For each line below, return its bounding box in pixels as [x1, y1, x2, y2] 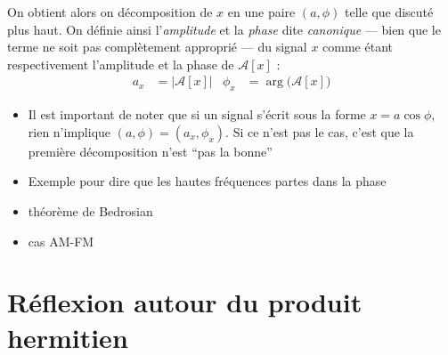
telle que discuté [345, 3, 434, 20]
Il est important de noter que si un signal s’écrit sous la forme [28, 105, 366, 124]
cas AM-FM [28, 231, 94, 250]
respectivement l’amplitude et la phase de [7, 54, 234, 73]
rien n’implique [28, 122, 111, 141]
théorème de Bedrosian [28, 201, 153, 220]
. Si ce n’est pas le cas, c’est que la [225, 122, 414, 141]
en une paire [227, 3, 296, 20]
